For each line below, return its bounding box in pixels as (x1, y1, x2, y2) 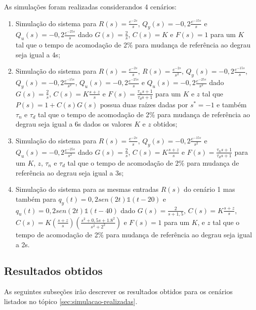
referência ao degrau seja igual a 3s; (15, 167, 124, 177)
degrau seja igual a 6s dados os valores (15, 119, 132, 129)
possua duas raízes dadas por (100, 99, 188, 110)
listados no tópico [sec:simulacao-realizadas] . (4, 296, 137, 306)
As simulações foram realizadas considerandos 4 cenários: (4, 1, 177, 11)
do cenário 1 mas (183, 184, 235, 194)
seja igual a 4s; (15, 49, 60, 59)
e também (216, 99, 247, 110)
